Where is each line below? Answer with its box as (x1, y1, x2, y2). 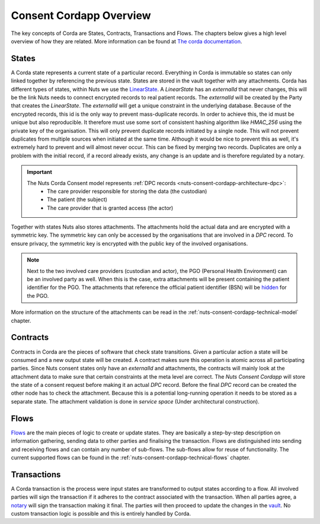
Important (27, 169, 53, 176)
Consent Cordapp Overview (11, 9, 151, 22)
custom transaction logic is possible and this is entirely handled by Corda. (11, 510, 191, 517)
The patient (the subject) (47, 196, 108, 203)
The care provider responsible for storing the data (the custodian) (47, 188, 207, 195)
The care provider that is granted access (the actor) (47, 204, 174, 211)
